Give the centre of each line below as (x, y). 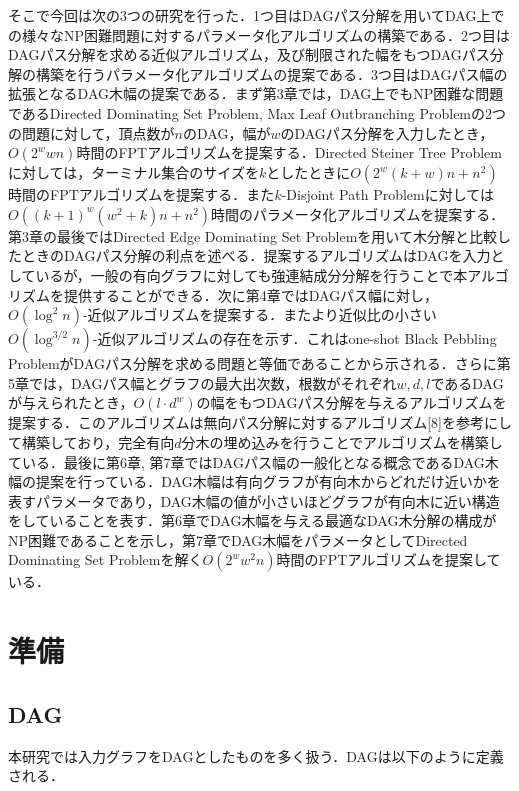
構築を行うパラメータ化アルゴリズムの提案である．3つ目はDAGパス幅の (271, 73)
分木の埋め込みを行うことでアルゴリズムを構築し (342, 441)
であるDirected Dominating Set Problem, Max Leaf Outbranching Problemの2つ (257, 112)
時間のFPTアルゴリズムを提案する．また (141, 194)
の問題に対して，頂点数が (91, 132)
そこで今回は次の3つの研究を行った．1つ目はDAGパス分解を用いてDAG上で (256, 15)
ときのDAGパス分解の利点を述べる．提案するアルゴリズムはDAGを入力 (256, 255)
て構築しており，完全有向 (91, 441)
